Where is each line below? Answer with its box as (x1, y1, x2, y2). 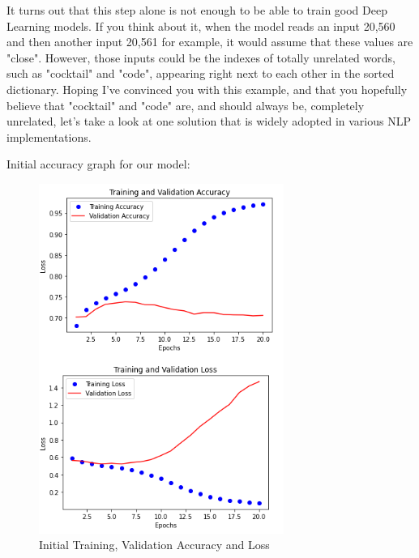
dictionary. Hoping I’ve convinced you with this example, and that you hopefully (6, 80, 408, 97)
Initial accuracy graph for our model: (6, 155, 190, 173)
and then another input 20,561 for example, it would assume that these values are (6, 33, 413, 50)
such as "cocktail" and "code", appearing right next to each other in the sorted (6, 65, 395, 82)
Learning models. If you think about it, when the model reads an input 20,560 (6, 17, 395, 34)
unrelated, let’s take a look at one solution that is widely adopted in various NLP (6, 113, 411, 130)
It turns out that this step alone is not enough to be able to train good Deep (6, 2, 387, 18)
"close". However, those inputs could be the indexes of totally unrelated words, (6, 49, 395, 66)
